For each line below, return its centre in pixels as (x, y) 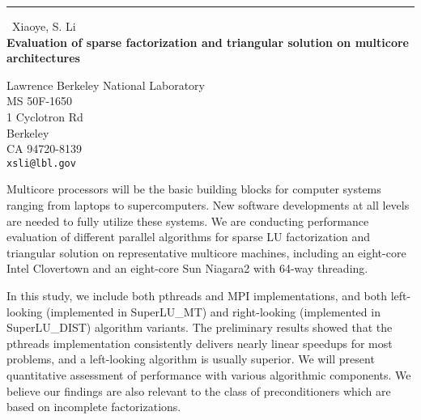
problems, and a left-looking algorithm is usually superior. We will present (191, 359)
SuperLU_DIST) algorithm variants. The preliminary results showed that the (200, 327)
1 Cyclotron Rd (45, 116)
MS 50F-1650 (40, 101)
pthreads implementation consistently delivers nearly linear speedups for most (200, 343)
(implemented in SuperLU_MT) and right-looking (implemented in (213, 311)
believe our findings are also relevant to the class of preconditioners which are (199, 390)
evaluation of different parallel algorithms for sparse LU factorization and (189, 237)
